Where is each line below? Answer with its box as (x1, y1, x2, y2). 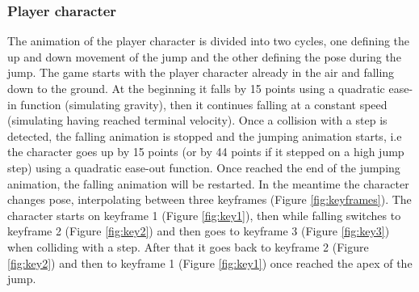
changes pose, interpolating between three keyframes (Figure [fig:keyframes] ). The (7, 191, 412, 208)
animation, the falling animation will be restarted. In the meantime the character (7, 175, 409, 192)
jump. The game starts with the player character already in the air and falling (7, 64, 395, 81)
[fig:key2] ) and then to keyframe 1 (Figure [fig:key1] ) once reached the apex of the (7, 254, 413, 271)
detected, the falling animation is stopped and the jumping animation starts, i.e (7, 127, 402, 144)
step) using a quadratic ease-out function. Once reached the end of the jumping (7, 159, 400, 176)
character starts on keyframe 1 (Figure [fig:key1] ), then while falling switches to (7, 206, 401, 223)
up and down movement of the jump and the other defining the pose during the (7, 48, 401, 65)
